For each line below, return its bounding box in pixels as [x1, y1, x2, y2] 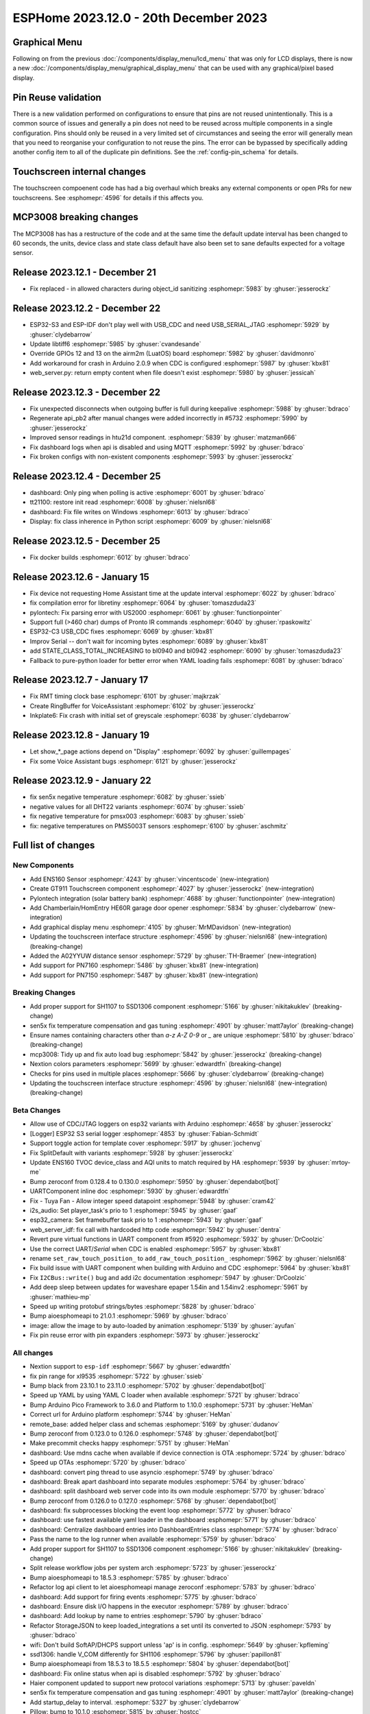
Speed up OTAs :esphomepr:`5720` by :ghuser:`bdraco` [29, 1458, 187, 1466]
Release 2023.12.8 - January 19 [12, 729, 150, 741]
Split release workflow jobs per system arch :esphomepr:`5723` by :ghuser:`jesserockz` [29, 1564, 277, 1572]
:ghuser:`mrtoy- [306, 1159, 351, 1167]
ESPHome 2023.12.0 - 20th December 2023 [12, 10, 267, 25]
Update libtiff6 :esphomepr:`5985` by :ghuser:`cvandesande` [29, 339, 201, 348]
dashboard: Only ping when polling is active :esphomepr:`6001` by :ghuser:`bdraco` [29, 488, 266, 496]
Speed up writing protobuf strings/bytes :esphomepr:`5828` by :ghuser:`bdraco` [29, 1302, 256, 1310]
